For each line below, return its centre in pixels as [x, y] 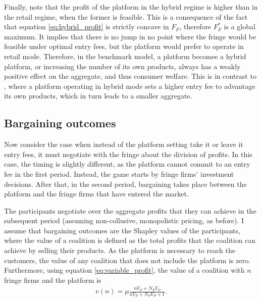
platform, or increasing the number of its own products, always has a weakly [122, 66]
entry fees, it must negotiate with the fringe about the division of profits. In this [128, 154]
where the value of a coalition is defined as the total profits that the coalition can [130, 240]
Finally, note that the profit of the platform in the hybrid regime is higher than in [131, 7]
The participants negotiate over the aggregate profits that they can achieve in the [130, 210]
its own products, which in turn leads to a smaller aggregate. [98, 96]
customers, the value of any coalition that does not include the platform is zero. [127, 260]
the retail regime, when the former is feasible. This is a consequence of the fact [126, 16]
